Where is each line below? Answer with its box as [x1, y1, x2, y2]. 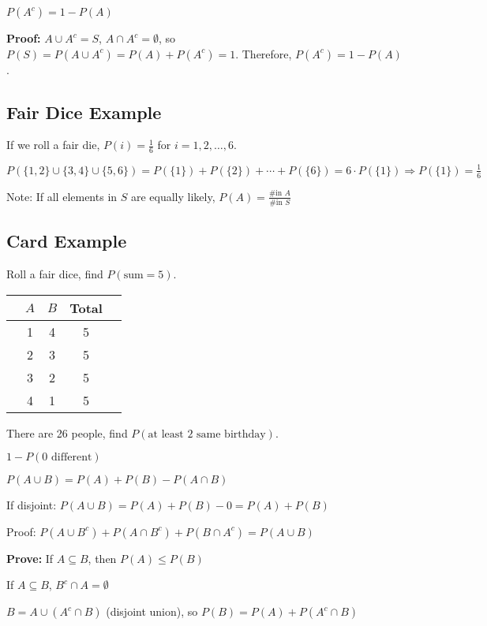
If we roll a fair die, [6, 136, 100, 153]
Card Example [6, 229, 127, 253]
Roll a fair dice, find [6, 266, 103, 282]
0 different [42, 452, 92, 464]
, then [88, 550, 117, 566]
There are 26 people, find [6, 424, 128, 441]
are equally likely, [130, 188, 215, 204]
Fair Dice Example [6, 99, 162, 124]
